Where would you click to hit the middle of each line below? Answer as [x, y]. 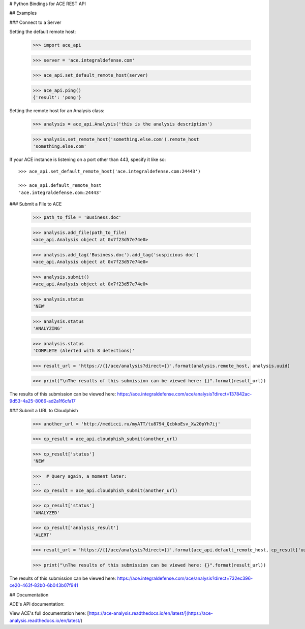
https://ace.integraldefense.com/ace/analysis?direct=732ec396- [185, 578]
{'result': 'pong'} [57, 97]
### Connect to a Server [35, 22]
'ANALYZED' [46, 512]
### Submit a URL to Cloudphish [44, 410]
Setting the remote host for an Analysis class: [57, 111]
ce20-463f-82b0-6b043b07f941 [44, 585]
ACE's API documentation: [37, 604]
